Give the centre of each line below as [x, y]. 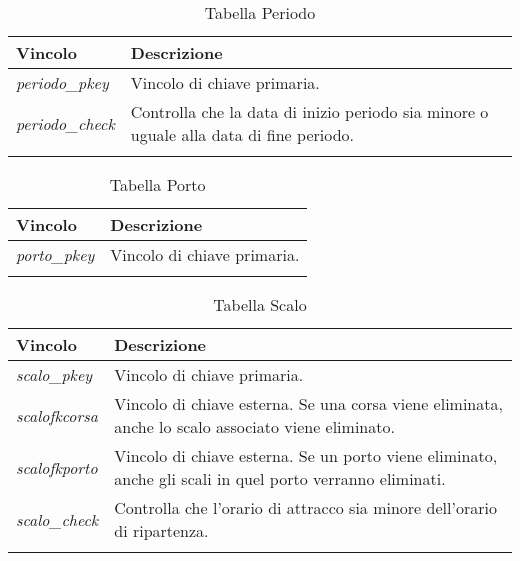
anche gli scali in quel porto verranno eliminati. [280, 478]
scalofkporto [57, 467]
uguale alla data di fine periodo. [242, 134]
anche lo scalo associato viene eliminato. [254, 426]
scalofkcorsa [57, 415]
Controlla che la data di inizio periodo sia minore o [309, 111]
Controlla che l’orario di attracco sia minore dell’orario [305, 507]
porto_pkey [55, 254]
